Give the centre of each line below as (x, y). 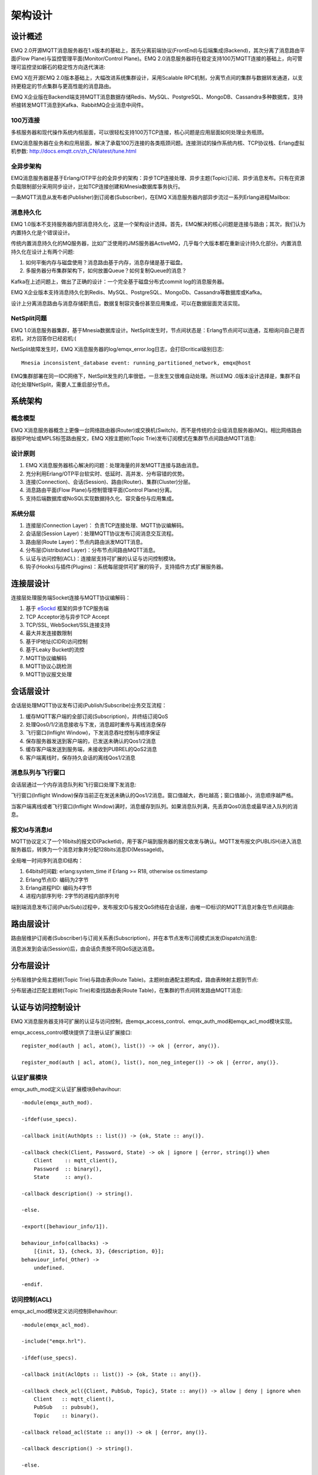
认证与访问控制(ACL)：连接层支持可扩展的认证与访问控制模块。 (102, 558)
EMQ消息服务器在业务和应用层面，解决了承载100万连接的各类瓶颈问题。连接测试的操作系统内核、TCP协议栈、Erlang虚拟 (158, 143)
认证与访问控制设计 (46, 1007)
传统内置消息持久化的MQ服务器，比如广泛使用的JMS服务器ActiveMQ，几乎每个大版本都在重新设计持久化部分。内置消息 (156, 243)
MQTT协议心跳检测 (49, 666)
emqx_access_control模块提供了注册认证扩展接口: (72, 1032)
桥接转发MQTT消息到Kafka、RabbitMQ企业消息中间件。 (79, 105)
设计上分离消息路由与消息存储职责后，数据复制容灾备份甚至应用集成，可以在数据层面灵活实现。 (127, 303)
